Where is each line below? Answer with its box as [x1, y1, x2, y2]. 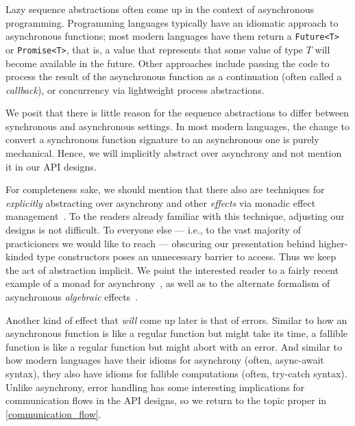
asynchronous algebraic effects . [5, 290, 138, 303]
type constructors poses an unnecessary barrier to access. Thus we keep [36, 249, 336, 264]
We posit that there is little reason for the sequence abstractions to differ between [5, 105, 350, 120]
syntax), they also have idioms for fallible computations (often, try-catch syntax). [5, 366, 347, 380]
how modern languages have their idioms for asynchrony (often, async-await [5, 353, 324, 367]
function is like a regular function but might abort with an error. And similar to [5, 339, 342, 353]
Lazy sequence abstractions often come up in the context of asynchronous [5, 2, 315, 16]
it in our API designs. [5, 159, 97, 173]
